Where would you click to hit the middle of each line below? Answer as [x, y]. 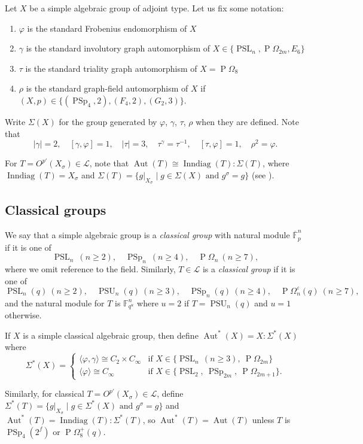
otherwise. [23, 315]
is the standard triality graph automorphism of [111, 68]
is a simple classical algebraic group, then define [111, 335]
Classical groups [56, 210]
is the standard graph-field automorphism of [107, 88]
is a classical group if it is [249, 269]
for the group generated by [108, 121]
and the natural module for [55, 302]
